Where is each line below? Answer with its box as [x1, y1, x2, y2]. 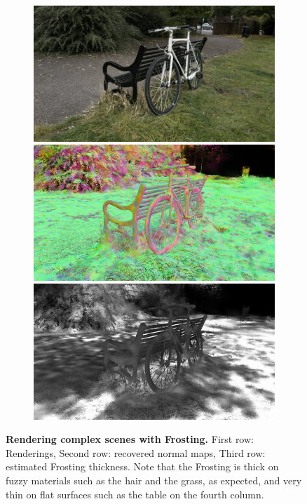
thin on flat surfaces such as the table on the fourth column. [6, 486, 264, 501]
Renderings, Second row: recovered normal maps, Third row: [6, 445, 266, 460]
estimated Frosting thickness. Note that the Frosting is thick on [6, 459, 279, 474]
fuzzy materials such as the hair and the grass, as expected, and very [6, 473, 302, 488]
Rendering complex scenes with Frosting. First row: [6, 432, 254, 446]
